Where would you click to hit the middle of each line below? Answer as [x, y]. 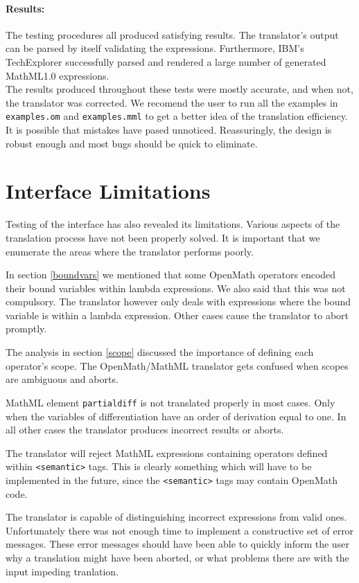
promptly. [26, 329]
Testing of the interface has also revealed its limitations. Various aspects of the [173, 224]
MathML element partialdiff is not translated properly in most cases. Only [170, 402]
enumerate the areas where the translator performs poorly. [130, 251]
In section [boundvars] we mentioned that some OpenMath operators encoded [171, 275]
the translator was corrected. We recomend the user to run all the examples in [172, 102]
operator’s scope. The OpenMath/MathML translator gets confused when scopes [177, 365]
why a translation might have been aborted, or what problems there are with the [177, 557]
